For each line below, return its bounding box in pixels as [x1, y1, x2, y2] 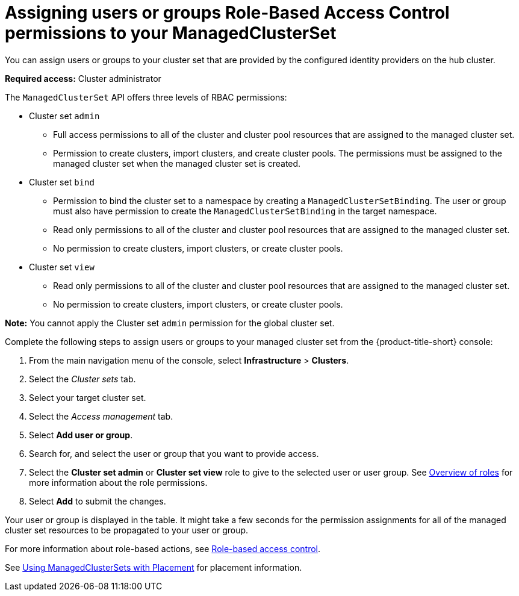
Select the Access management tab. [29, 411, 173, 421]
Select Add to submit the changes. [29, 495, 166, 506]
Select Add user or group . [29, 429, 133, 440]
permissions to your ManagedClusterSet [5, 23, 337, 43]
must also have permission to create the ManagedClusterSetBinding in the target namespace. [53, 205, 437, 216]
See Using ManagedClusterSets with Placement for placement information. [5, 562, 302, 573]
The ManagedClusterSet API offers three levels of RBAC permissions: [5, 92, 287, 102]
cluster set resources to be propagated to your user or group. [5, 524, 249, 535]
